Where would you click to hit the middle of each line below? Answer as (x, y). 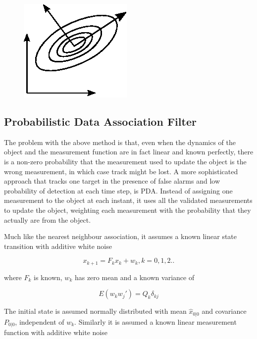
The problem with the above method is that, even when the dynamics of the (120, 142)
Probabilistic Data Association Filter (100, 121)
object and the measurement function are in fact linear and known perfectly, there (129, 152)
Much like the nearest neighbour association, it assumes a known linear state (121, 236)
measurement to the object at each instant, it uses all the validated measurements (128, 200)
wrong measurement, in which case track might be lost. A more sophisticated (121, 171)
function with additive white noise (56, 332)
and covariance (224, 311)
